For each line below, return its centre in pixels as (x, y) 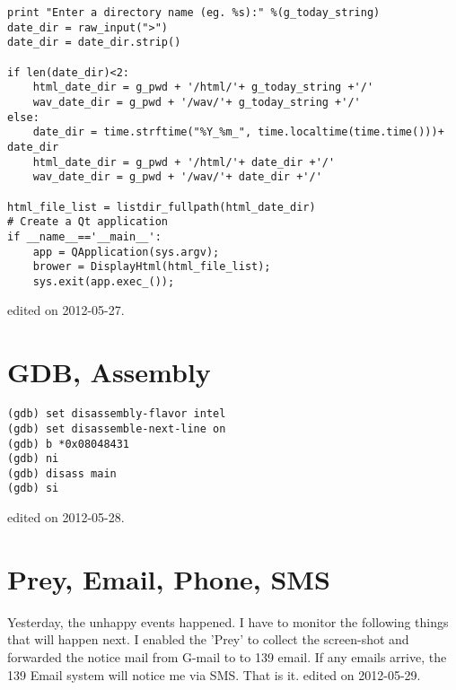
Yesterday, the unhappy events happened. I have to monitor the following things (228, 621)
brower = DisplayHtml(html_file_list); (152, 267)
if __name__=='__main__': (84, 236)
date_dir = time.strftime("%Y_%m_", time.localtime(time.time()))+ (238, 132)
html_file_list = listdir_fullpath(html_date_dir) (162, 207)
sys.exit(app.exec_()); (104, 281)
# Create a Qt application (88, 222)
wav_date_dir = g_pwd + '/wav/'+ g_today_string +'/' (197, 102)
